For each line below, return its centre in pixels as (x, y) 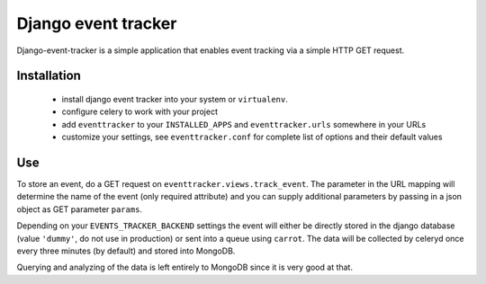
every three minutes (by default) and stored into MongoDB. (126, 251)
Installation (49, 76)
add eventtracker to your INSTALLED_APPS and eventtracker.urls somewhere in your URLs (244, 124)
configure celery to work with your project (139, 111)
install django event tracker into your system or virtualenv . (175, 99)
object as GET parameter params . (80, 209)
